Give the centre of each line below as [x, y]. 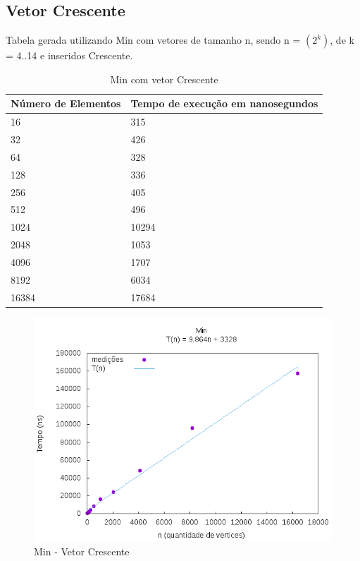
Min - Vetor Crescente [82, 551]
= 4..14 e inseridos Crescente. [69, 55]
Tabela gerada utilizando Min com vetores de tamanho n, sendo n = [153, 40]
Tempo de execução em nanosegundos [224, 103]
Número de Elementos [66, 103]
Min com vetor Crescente [164, 79]
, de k [342, 40]
